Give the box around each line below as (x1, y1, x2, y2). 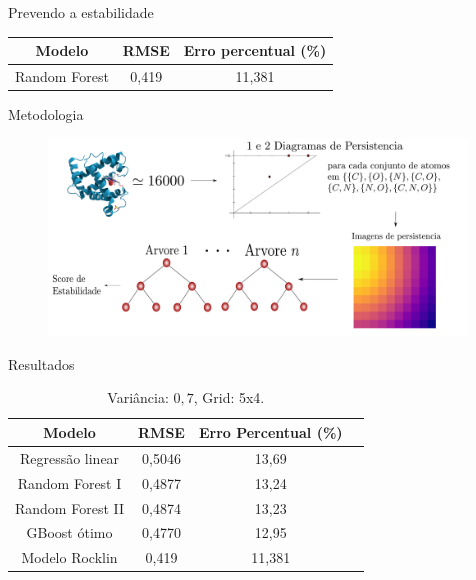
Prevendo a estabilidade (8, 2, 154, 22)
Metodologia (8, 104, 84, 125)
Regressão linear (19, 447, 120, 468)
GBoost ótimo (26, 522, 113, 543)
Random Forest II (15, 497, 125, 518)
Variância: (107, 387, 169, 408)
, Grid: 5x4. (193, 387, 265, 408)
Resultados (8, 353, 75, 374)
